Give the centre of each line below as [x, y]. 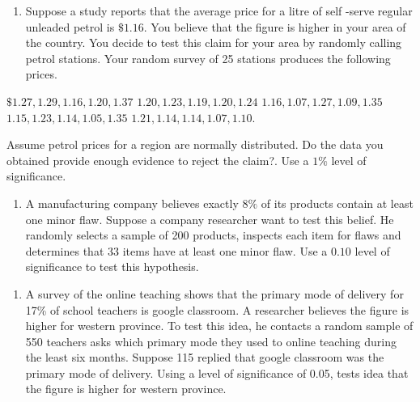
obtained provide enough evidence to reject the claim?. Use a [158, 160]
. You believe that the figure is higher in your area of [275, 26]
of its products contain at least [337, 203]
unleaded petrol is [70, 26]
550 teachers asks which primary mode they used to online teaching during [211, 341]
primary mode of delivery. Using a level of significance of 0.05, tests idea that [217, 372]
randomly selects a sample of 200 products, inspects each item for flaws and [213, 235]
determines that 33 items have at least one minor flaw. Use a [176, 250]
